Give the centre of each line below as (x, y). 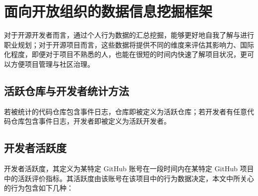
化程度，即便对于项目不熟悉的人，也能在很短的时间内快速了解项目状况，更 (126, 54)
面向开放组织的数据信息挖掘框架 (108, 11)
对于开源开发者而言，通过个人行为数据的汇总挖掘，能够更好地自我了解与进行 (129, 35)
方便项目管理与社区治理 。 (52, 64)
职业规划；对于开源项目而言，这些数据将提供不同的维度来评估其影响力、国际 (129, 44)
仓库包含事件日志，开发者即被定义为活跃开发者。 (91, 121)
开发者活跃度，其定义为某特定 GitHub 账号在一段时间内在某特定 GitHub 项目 (129, 169)
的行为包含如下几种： (39, 188)
